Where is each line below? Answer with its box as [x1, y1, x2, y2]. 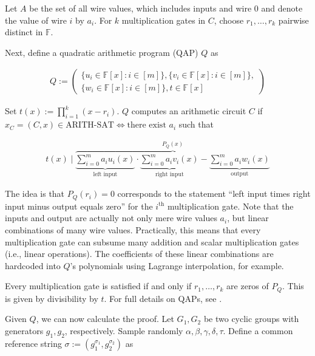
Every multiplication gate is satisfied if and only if [5, 279, 192, 292]
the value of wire [5, 13, 67, 26]
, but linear [227, 211, 269, 224]
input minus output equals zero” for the [5, 199, 153, 212]
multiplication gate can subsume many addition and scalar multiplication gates [5, 235, 299, 248]
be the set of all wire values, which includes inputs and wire [29, 2, 252, 14]
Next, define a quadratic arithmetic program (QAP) [5, 46, 198, 58]
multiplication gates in [121, 13, 206, 26]
